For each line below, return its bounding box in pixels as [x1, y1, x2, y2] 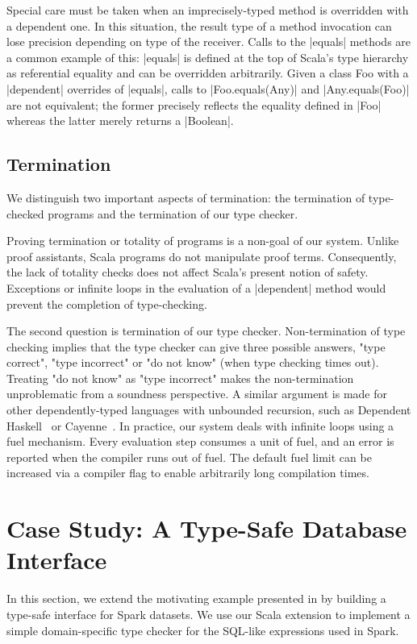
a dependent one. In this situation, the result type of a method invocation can [6, 17, 392, 34]
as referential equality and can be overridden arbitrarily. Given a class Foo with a [6, 64, 409, 81]
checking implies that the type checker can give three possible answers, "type [6, 338, 386, 355]
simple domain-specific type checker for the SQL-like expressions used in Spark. [6, 621, 399, 638]
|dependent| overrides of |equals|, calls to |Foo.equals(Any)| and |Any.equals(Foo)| [6, 80, 410, 97]
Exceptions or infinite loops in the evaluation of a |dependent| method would [6, 279, 386, 296]
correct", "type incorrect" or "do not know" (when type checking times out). [6, 354, 379, 371]
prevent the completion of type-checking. [6, 295, 207, 312]
